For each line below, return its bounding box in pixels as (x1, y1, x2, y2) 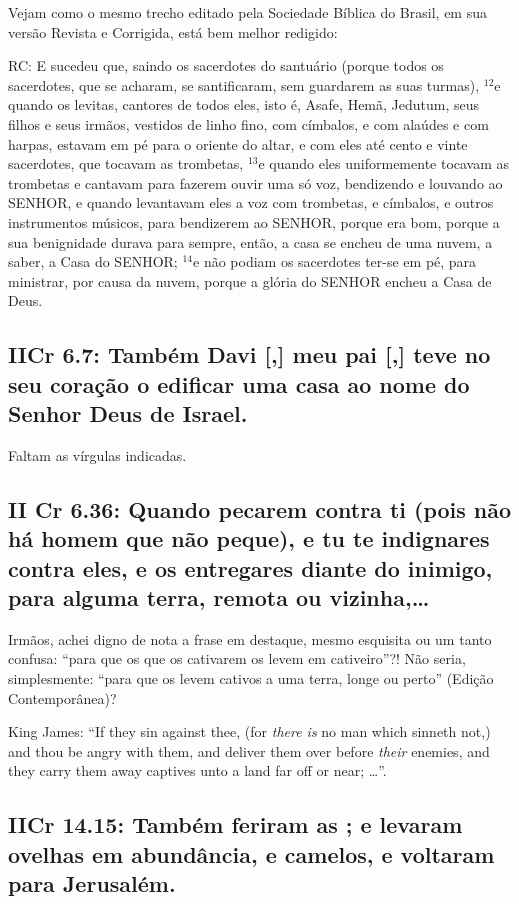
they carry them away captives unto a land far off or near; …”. (8, 760, 387, 781)
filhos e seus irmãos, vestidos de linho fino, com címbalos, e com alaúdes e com (8, 113, 489, 134)
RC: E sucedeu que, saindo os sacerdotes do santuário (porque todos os (8, 55, 444, 76)
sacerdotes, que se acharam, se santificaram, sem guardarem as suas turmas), (8, 74, 480, 95)
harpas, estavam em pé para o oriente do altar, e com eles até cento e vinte (8, 133, 468, 154)
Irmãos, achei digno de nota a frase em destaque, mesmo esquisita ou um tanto (8, 628, 492, 649)
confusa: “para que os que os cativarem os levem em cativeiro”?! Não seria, (8, 648, 466, 669)
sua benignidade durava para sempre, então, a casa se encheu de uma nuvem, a (8, 231, 493, 252)
